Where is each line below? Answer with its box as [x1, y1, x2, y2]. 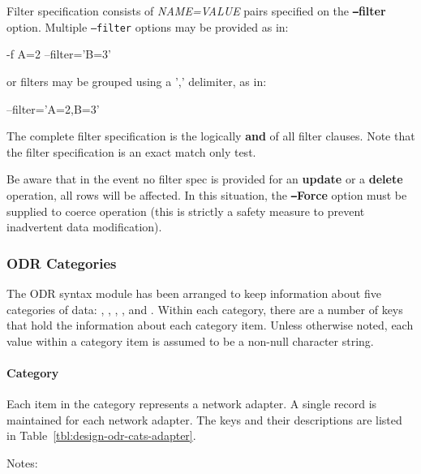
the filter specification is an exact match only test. [6, 143, 256, 160]
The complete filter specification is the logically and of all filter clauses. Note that [6, 127, 415, 144]
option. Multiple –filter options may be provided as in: [6, 18, 289, 35]
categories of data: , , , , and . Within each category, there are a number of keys [6, 300, 403, 317]
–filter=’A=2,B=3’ [6, 100, 100, 117]
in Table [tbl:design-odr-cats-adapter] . [6, 427, 196, 444]
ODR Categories [6, 252, 117, 273]
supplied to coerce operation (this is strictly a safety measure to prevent [6, 202, 365, 219]
